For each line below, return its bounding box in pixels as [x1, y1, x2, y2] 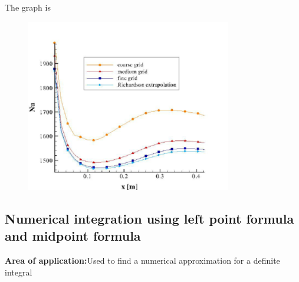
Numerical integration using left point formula [5, 209, 294, 227]
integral [5, 265, 32, 278]
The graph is [5, 1, 51, 13]
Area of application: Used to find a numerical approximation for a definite [5, 254, 280, 267]
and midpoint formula [5, 227, 141, 245]
